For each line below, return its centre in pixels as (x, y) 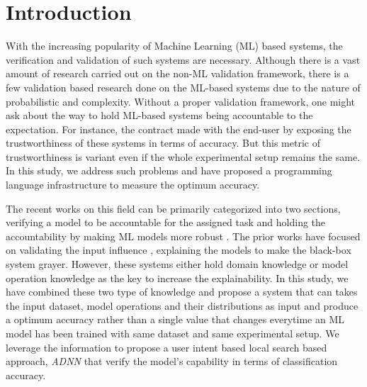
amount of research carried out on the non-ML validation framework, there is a (177, 73)
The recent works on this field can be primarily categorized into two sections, (173, 208)
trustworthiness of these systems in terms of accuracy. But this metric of (163, 143)
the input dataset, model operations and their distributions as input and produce (182, 305)
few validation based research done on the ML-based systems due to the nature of (183, 87)
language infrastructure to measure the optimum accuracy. (133, 185)
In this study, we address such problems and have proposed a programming (169, 170)
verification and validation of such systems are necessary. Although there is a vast (183, 59)
